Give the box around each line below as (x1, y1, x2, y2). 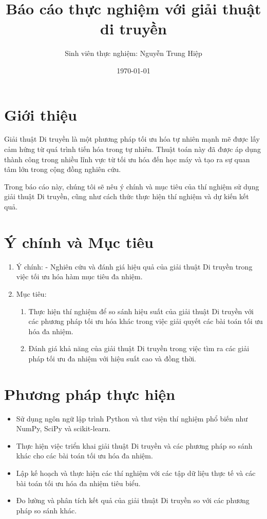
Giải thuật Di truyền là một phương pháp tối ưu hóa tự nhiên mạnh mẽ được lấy (4, 133, 260, 144)
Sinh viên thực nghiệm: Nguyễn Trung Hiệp (65, 48, 202, 59)
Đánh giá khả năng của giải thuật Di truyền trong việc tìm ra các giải (28, 343, 250, 354)
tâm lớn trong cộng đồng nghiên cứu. (4, 164, 121, 175)
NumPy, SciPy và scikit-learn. (16, 423, 111, 434)
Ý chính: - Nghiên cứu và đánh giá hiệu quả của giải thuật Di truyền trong (16, 261, 253, 272)
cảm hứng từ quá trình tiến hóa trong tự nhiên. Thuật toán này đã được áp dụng (4, 144, 261, 155)
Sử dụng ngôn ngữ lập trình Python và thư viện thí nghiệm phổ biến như (16, 413, 248, 424)
